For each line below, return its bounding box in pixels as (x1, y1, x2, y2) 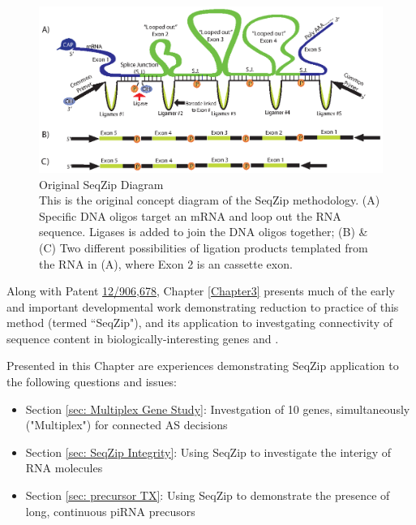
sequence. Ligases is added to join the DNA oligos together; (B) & (39, 223, 368, 240)
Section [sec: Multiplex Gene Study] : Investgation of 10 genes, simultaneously (25, 400, 410, 417)
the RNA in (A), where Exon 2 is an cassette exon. (39, 255, 293, 272)
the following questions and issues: (6, 373, 177, 390)
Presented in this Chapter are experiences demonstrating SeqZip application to (6, 357, 399, 374)
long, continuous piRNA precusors (25, 502, 195, 519)
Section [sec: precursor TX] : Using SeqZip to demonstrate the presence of (25, 487, 390, 504)
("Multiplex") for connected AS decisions (25, 416, 228, 433)
